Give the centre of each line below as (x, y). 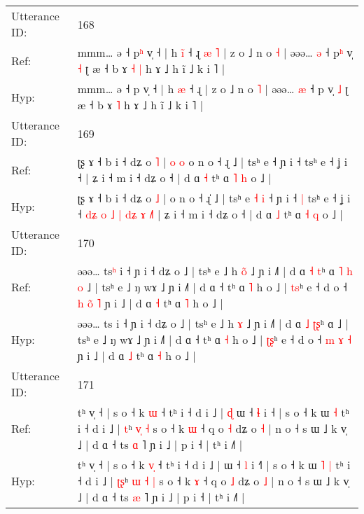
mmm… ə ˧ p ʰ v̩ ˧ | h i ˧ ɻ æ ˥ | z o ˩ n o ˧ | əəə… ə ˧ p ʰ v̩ (215, 52)
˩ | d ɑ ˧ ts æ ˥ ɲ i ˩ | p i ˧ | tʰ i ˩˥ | (161, 497)
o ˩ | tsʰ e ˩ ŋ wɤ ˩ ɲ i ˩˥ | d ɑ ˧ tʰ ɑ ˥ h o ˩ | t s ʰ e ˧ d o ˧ (212, 287)
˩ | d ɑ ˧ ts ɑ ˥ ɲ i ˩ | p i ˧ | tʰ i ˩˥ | (160, 444)
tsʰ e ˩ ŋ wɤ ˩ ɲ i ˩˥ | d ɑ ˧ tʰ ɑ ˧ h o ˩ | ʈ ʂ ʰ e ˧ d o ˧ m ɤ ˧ (215, 339)
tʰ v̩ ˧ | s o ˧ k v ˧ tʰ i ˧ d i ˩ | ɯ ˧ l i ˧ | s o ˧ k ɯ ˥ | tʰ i (214, 465)
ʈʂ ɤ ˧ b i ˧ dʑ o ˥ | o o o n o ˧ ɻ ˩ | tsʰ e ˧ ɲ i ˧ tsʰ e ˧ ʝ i (212, 161)
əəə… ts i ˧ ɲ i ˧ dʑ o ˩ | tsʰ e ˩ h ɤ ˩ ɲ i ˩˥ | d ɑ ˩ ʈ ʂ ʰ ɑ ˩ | (213, 323)
